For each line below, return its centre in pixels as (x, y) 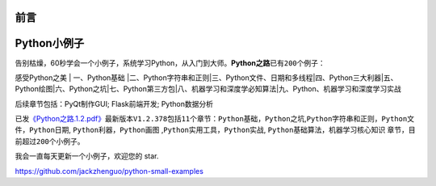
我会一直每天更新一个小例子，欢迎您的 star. (87, 156)
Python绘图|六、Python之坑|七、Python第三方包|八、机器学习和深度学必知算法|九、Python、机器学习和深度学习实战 (208, 89)
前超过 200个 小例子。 (50, 141)
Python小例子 (50, 43)
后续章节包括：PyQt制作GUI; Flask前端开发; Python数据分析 (114, 104)
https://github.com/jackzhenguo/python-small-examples (109, 171)
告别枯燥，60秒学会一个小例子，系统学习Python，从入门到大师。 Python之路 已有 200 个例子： (170, 63)
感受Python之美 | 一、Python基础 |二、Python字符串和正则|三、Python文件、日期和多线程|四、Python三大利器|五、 (206, 78)
